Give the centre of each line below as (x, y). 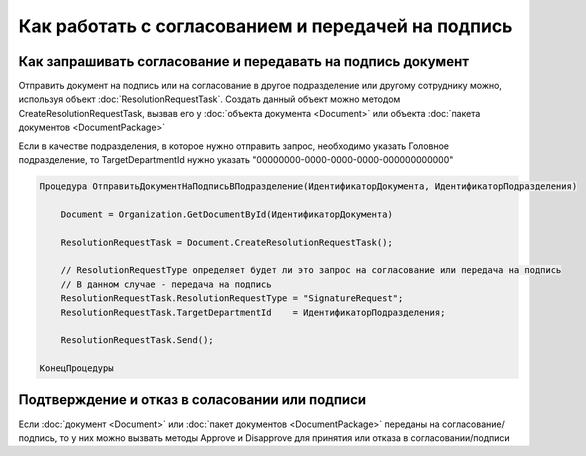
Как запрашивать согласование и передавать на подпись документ (244, 61)
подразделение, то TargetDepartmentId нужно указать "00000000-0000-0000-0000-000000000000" (236, 160)
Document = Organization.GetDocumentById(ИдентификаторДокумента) (227, 214)
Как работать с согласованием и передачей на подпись (265, 26)
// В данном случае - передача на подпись (166, 284)
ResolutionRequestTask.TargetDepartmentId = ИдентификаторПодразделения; (253, 312)
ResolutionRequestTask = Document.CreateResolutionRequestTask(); (227, 242)
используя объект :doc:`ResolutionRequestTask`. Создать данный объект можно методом (209, 99)
